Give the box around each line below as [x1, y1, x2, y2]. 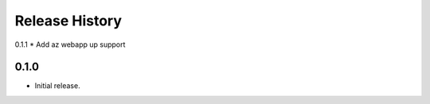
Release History [14, 12, 123, 29]
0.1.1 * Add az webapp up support [14, 40, 126, 49]
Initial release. [34, 81, 80, 91]
